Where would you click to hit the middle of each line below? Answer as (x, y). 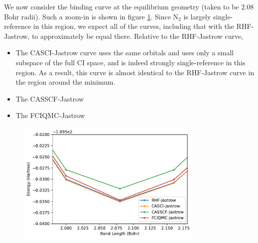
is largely (197, 16)
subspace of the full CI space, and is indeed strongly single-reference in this (130, 62)
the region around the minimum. (65, 82)
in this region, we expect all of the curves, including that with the (133, 26)
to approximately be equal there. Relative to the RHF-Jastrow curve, (137, 36)
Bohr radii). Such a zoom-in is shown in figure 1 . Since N (91, 16)
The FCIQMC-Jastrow (50, 115)
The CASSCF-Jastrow (50, 98)
